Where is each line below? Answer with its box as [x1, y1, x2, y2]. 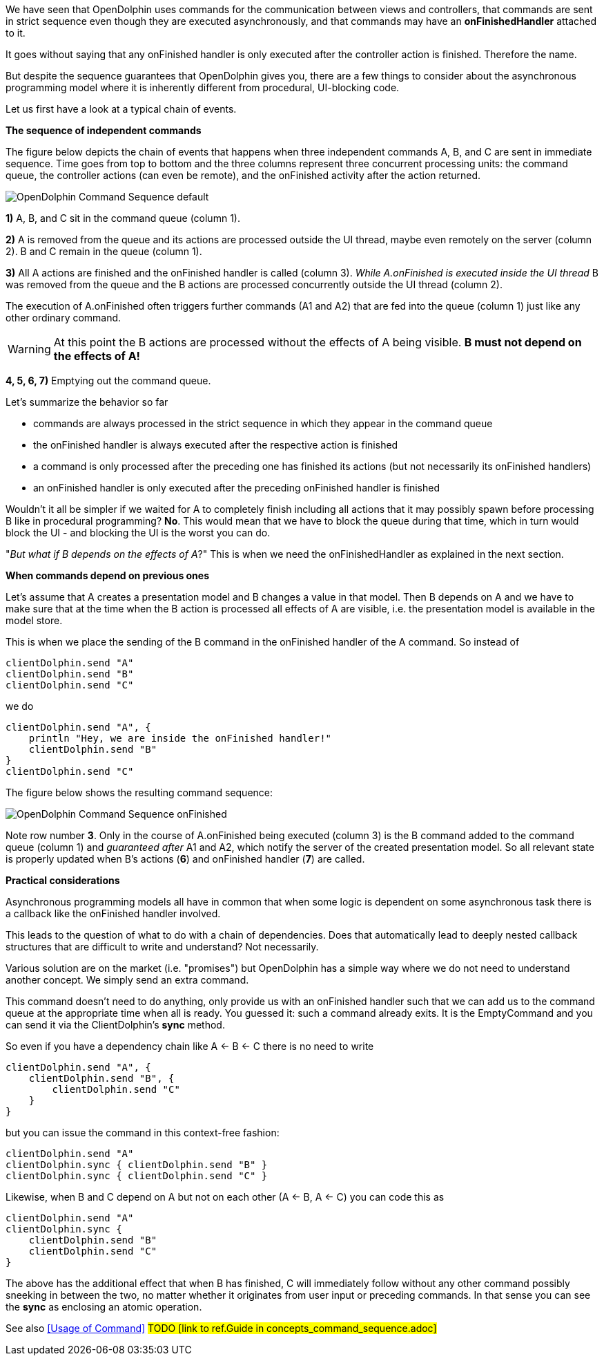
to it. [6, 27, 26, 39]
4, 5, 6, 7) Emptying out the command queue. [6, 375, 211, 386]
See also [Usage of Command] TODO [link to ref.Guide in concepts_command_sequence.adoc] [6, 1322, 437, 1334]
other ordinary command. [6, 312, 121, 323]
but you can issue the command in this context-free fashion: [6, 1127, 280, 1138]
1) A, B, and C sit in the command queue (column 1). [6, 212, 240, 224]
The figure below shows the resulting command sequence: [6, 787, 273, 798]
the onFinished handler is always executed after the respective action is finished [33, 439, 398, 451]
